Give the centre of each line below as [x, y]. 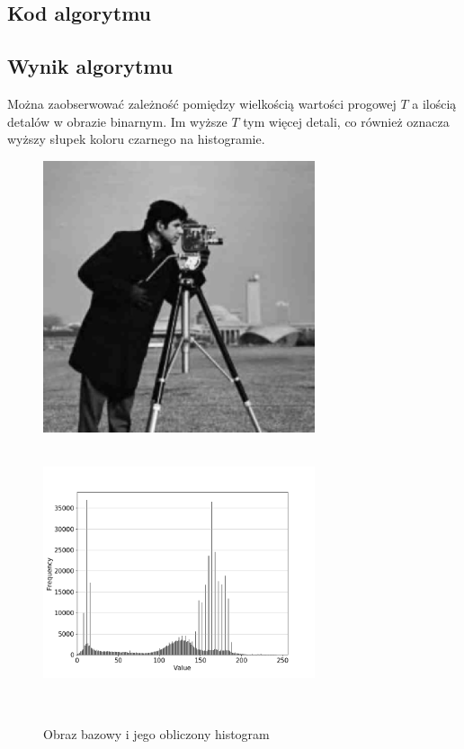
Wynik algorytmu [90, 66]
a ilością [434, 103]
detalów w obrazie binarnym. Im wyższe [117, 121]
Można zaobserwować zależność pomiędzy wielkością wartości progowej [202, 103]
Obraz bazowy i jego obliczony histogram [156, 733]
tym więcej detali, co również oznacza [346, 121]
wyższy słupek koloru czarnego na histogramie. [136, 139]
